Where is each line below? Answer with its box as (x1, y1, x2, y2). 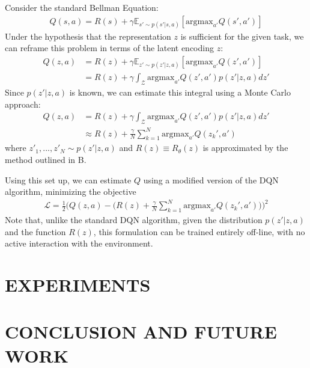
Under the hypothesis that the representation (5, 29, 171, 42)
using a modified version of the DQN (143, 173, 279, 186)
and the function (5, 225, 66, 238)
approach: (5, 97, 41, 110)
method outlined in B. (5, 153, 87, 165)
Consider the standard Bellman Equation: (5, 1, 159, 13)
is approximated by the (202, 141, 288, 154)
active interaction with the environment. (5, 237, 153, 250)
